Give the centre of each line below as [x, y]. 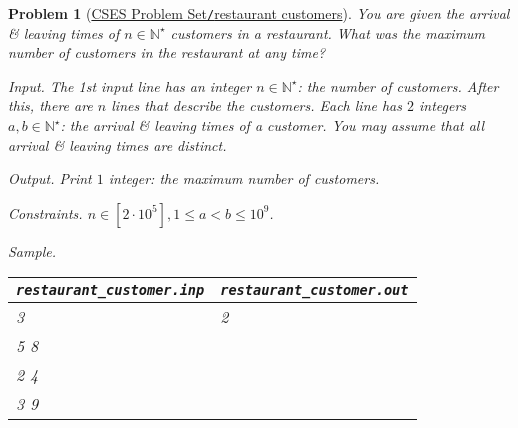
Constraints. [45, 212]
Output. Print [50, 178]
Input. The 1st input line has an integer [130, 85]
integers [443, 105]
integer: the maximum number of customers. [244, 178]
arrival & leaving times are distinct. [117, 144]
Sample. [32, 250]
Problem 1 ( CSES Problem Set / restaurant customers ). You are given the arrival [259, 13]
